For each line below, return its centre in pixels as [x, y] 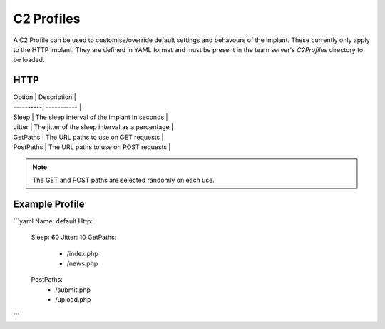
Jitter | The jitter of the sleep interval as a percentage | [93, 127]
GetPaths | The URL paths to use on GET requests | [88, 137]
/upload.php [73, 300]
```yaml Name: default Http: [53, 221]
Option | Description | [45, 97]
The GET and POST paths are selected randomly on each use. [124, 180]
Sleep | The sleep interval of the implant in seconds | [91, 117]
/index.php [83, 253]
